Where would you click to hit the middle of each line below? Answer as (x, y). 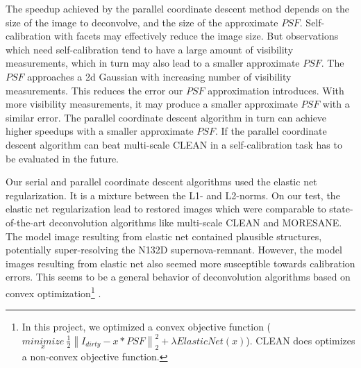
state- (341, 209)
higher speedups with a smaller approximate (100, 131)
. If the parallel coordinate (271, 131)
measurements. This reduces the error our (94, 90)
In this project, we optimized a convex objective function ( (146, 327)
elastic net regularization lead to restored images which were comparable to (166, 209)
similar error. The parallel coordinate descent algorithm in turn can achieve (166, 117)
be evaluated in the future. (62, 158)
